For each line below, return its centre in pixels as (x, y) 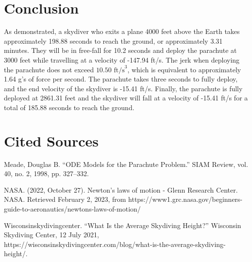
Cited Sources (51, 140)
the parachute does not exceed (49, 69)
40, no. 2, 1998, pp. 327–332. (47, 173)
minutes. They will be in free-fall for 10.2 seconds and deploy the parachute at (120, 50)
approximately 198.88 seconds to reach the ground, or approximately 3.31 (113, 41)
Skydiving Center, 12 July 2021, (51, 235)
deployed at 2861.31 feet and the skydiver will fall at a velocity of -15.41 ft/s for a (126, 98)
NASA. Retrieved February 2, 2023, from (65, 199)
